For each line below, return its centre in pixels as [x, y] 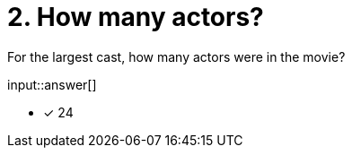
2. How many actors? [136, 17]
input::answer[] [52, 84]
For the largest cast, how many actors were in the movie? [176, 56]
